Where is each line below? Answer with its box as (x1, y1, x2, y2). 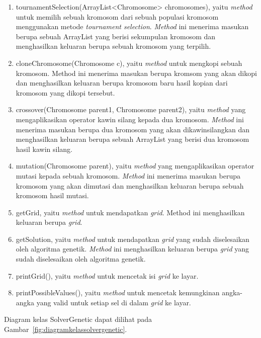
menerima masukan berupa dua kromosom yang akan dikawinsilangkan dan (16, 124, 250, 134)
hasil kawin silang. (16, 143, 72, 154)
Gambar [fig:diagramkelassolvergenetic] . (4, 324, 127, 334)
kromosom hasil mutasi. (16, 190, 89, 201)
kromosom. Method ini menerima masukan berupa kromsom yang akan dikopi (16, 67, 257, 78)
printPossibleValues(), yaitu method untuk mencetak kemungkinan (16, 287, 220, 298)
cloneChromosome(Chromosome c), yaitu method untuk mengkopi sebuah (16, 57, 242, 68)
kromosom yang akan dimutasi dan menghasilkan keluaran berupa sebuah (16, 180, 244, 191)
